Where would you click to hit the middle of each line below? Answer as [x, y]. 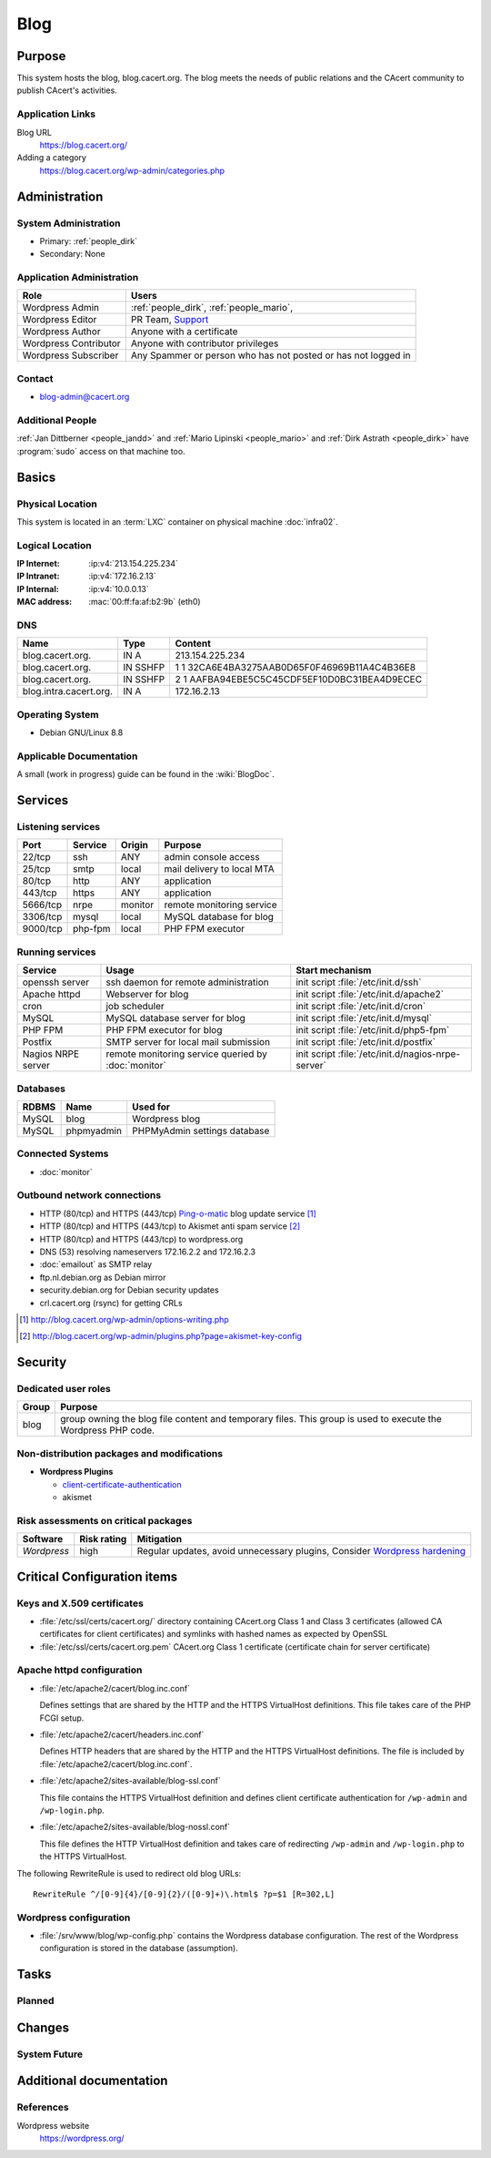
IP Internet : [38, 564]
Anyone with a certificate [184, 332]
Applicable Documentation [77, 756]
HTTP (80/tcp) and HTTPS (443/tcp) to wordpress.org [141, 1239]
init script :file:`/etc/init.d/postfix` [366, 1042]
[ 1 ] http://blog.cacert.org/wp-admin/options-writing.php [124, 1319]
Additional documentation [92, 2081]
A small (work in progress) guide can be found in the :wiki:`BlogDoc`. [145, 774]
